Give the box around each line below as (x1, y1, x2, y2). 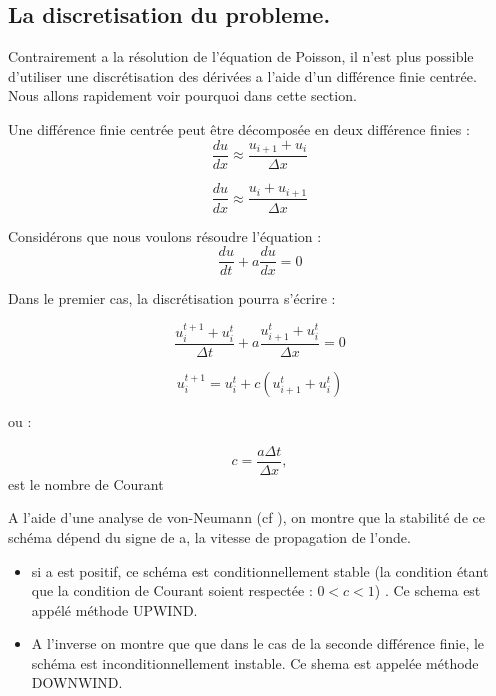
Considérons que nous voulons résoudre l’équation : (8, 225, 322, 246)
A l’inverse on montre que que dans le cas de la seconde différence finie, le (31, 633, 485, 654)
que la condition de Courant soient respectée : (31, 580, 313, 601)
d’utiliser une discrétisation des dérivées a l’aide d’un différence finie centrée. (8, 65, 477, 86)
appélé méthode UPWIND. (31, 599, 198, 620)
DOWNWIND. (31, 672, 123, 693)
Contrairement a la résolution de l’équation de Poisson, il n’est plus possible (8, 46, 474, 67)
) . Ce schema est (374, 580, 481, 601)
